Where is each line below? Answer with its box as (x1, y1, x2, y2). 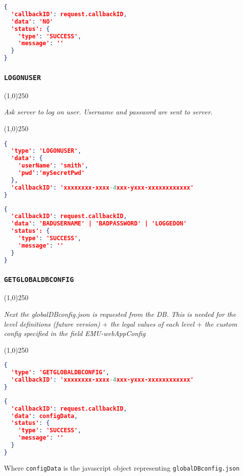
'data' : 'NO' (11, 18, 54, 25)
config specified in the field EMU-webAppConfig (4, 328, 146, 338)
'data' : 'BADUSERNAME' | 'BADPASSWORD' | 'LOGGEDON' (11, 220, 187, 227)
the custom (204, 318, 237, 329)
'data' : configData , (11, 412, 78, 420)
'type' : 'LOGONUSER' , (11, 147, 81, 155)
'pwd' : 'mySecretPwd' (18, 169, 85, 177)
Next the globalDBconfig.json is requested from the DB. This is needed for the (4, 308, 236, 319)
